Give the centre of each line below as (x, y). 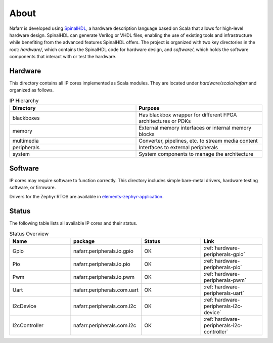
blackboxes (26, 118)
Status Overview (29, 234)
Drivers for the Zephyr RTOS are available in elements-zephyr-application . (86, 197)
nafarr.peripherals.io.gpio (103, 251)
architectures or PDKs (165, 121)
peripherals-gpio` (224, 254)
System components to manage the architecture (196, 154)
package (84, 241)
